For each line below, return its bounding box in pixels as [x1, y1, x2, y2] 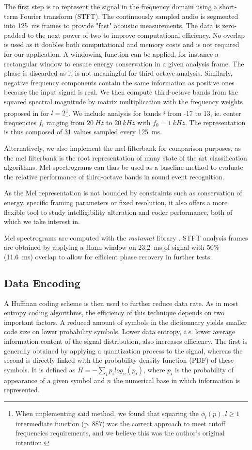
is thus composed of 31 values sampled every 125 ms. [4, 127, 162, 137]
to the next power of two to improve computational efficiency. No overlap [28, 30, 245, 40]
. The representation [185, 117, 246, 127]
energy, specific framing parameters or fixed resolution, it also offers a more [4, 197, 228, 207]
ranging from [46, 117, 85, 127]
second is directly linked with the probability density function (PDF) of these [4, 355, 234, 365]
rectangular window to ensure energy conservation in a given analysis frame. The [4, 58, 244, 68]
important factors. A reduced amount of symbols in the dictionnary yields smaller [4, 317, 247, 327]
